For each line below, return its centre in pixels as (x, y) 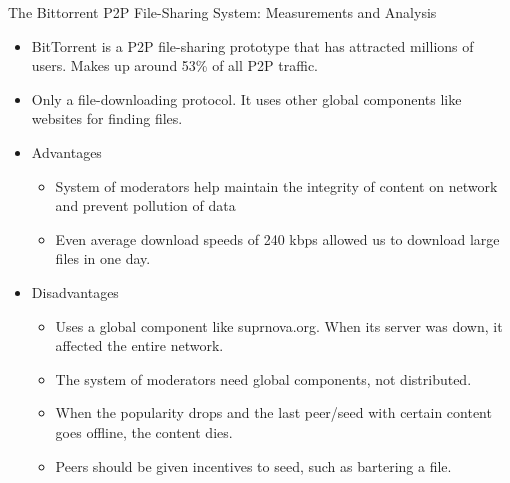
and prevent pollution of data (145, 205)
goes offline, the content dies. (144, 431)
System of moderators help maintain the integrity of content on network (276, 185)
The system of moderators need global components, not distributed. (263, 378)
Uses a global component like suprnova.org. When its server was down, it (279, 325)
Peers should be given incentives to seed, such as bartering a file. (253, 465)
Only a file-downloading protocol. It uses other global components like (246, 98)
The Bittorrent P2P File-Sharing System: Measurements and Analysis (222, 12)
